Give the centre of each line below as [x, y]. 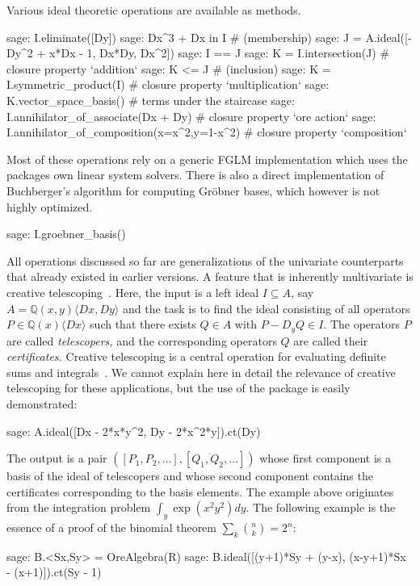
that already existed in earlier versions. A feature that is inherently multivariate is [210, 276]
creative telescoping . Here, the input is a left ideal [133, 292]
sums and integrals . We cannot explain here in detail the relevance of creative [201, 372]
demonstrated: [42, 403]
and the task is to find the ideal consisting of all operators [266, 308]
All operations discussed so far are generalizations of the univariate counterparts [205, 260]
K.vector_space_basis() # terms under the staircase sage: [151, 100]
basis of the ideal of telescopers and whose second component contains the [190, 476]
